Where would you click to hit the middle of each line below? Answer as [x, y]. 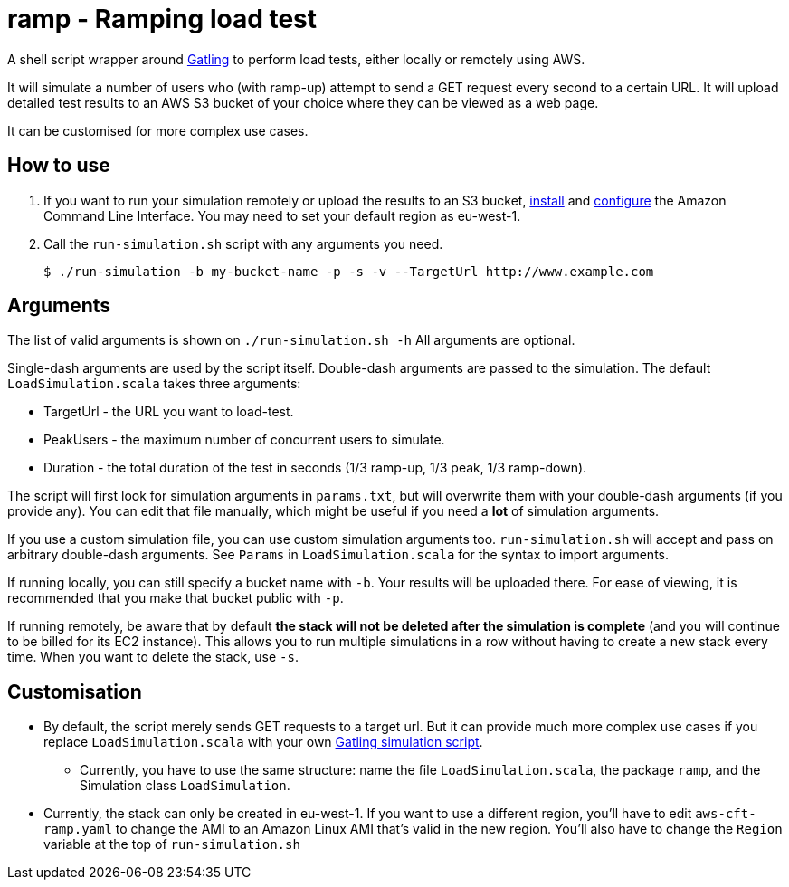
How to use [59, 166]
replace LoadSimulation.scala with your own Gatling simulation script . [263, 742]
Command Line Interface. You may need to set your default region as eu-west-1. [282, 215]
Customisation [75, 691]
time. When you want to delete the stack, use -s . [153, 657]
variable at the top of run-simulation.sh [172, 844]
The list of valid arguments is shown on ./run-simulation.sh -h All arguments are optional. [291, 340]
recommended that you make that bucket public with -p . [176, 598]
